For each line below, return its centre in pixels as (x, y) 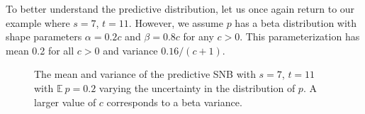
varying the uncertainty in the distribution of (197, 87)
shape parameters (44, 36)
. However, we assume (176, 22)
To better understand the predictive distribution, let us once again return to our (180, 8)
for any (198, 36)
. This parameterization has (300, 36)
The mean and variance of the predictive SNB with (145, 74)
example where (38, 22)
